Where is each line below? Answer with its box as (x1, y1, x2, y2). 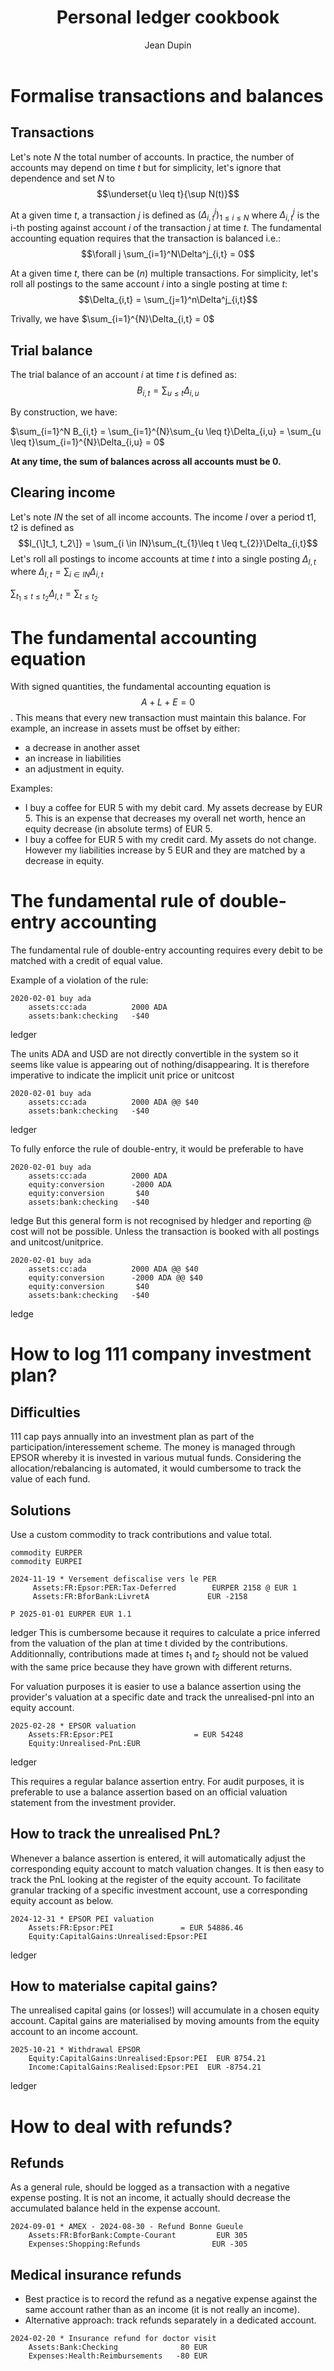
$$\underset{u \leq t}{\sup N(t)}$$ (96, 187, 240, 200)
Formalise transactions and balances (10, 84, 324, 107)
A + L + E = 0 (141, 696, 195, 708)
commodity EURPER (10, 1548, 83, 1558)
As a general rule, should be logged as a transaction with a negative (10, 2181, 290, 2193)
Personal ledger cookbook (56, 6, 280, 29)
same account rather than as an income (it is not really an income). (24, 2304, 300, 2316)
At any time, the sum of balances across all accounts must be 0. (10, 455, 282, 467)
